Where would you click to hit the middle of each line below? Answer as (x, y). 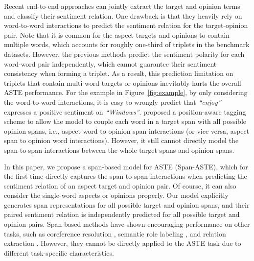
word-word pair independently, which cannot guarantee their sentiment (110, 63)
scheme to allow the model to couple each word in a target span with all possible (125, 121)
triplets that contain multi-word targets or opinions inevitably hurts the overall (123, 83)
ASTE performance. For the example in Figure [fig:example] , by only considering (126, 92)
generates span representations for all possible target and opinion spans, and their (127, 204)
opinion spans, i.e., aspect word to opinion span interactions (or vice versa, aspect (127, 130)
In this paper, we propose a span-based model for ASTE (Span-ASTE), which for (126, 166)
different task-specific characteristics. (59, 252)
